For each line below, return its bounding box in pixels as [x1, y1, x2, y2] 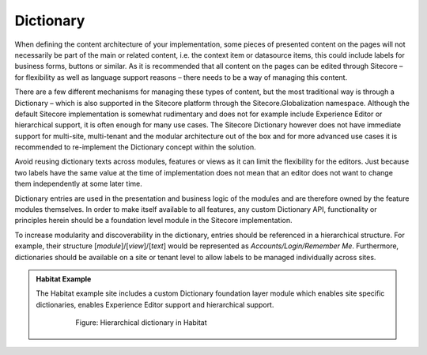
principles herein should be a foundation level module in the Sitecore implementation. [14, 216, 293, 225]
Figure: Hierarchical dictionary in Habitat [75, 318, 207, 327]
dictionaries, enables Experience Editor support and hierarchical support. [36, 300, 274, 309]
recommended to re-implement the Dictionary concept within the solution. [14, 142, 256, 152]
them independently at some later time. [14, 179, 142, 189]
